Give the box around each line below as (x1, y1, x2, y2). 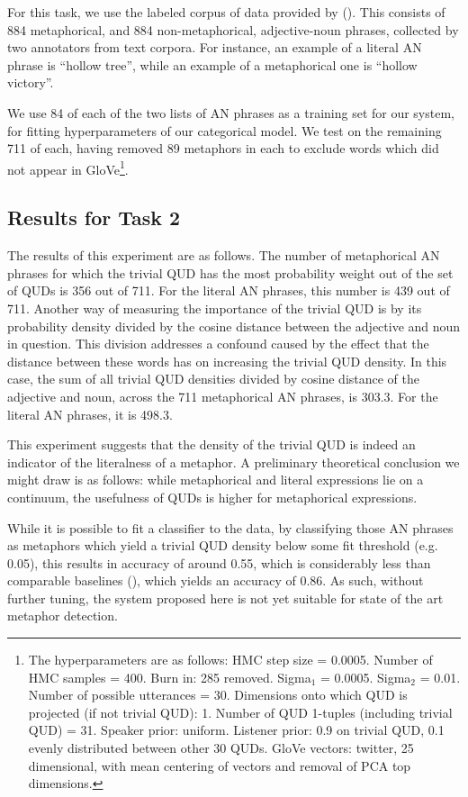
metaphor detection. (7, 606, 118, 625)
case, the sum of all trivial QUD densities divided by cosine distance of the (7, 369, 420, 388)
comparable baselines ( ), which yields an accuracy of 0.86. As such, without (7, 571, 424, 590)
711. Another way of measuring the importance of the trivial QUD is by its (7, 298, 422, 317)
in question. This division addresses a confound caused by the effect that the (7, 334, 429, 353)
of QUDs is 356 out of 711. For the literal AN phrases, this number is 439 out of (7, 281, 450, 300)
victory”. (7, 73, 54, 92)
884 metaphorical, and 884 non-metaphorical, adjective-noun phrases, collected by (7, 20, 459, 39)
